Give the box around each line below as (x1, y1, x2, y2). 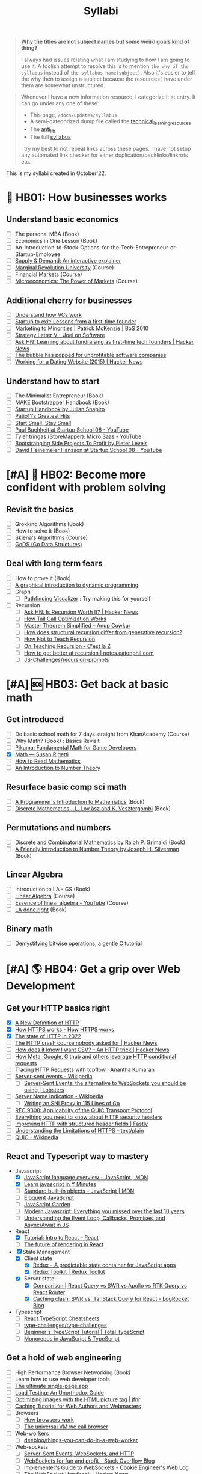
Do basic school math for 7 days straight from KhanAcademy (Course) (14, 730, 189, 738)
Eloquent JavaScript (23, 1194, 74, 1201)
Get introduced (6, 714, 64, 725)
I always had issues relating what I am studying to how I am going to (20, 56, 191, 64)
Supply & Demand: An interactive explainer (14, 257, 121, 264)
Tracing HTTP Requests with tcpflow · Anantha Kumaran (14, 1066, 155, 1074)
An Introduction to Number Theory (14, 765, 101, 772)
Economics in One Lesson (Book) (14, 237, 98, 244)
